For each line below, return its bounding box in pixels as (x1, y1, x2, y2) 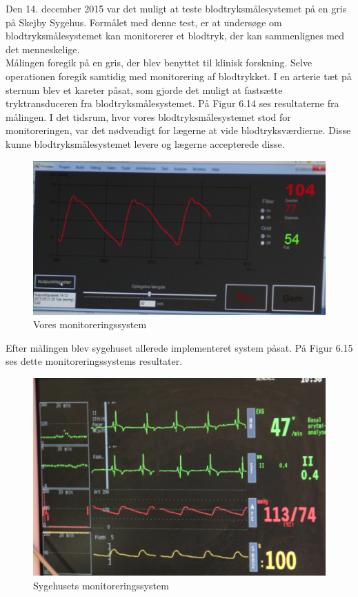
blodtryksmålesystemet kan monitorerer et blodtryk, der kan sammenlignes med (6, 28, 345, 43)
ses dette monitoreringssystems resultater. (6, 354, 183, 368)
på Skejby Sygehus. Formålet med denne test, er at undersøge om (6, 15, 282, 29)
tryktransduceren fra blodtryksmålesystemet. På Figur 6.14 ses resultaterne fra (6, 96, 339, 111)
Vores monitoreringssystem (33, 317, 147, 332)
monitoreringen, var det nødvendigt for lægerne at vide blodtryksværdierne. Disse (6, 123, 351, 138)
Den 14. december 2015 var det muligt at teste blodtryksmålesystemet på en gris (6, 1, 347, 15)
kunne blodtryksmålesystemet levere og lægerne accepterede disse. (6, 136, 285, 151)
